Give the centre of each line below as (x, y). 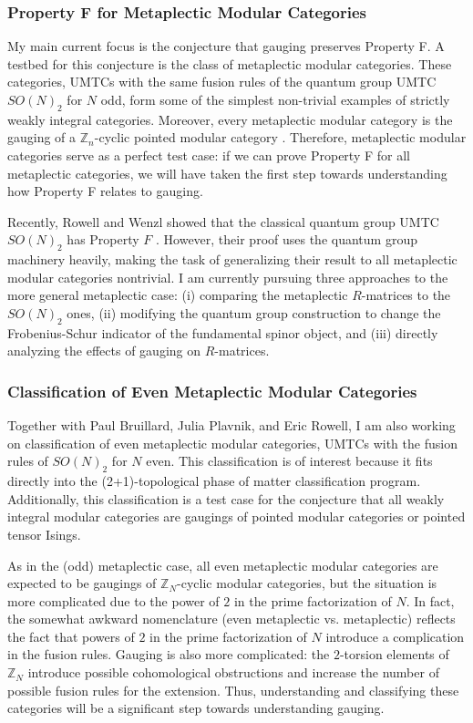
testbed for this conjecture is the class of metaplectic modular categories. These (230, 63)
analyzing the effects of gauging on (104, 351)
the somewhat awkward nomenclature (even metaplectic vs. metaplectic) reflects (231, 619)
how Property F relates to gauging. (105, 191)
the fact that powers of (71, 636)
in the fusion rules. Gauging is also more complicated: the (169, 654)
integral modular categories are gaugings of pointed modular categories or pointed (236, 516)
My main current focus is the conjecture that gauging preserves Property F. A (226, 46)
